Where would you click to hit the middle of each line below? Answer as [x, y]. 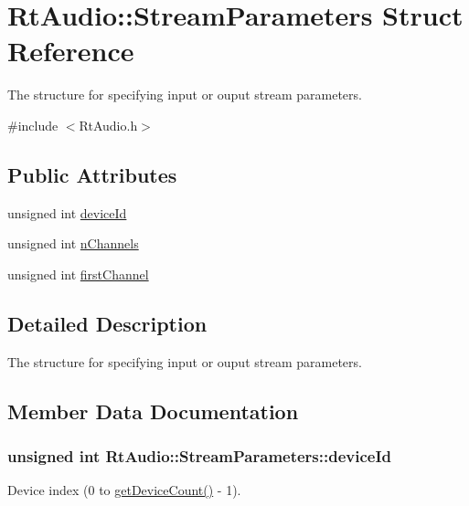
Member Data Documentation [153, 411]
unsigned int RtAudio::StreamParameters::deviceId [200, 455]
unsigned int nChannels [73, 243]
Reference [71, 51]
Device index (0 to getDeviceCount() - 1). [124, 490]
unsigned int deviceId [67, 212]
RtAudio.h [108, 125]
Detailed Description [107, 323]
